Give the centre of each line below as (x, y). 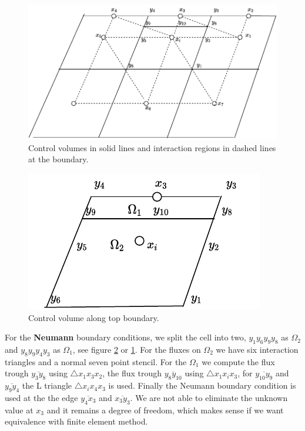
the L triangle (47, 385)
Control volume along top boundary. (94, 317)
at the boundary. (58, 159)
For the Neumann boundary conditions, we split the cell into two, (125, 337)
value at (19, 410)
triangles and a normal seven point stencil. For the (96, 361)
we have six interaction (257, 349)
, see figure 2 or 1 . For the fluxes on (137, 349)
